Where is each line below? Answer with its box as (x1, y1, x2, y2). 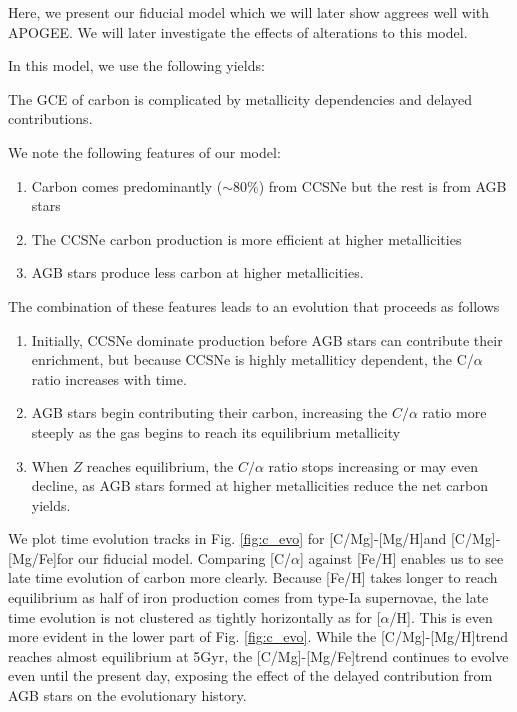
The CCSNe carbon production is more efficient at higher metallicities (31, 228, 462, 249)
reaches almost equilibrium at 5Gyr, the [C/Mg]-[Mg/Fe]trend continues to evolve (8, 645, 509, 666)
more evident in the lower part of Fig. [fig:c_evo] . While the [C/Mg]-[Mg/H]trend (8, 626, 509, 647)
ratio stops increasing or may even (268, 455, 479, 476)
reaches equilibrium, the (86, 455, 234, 476)
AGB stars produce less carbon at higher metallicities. (31, 262, 364, 283)
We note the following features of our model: (8, 141, 281, 162)
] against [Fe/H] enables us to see (300, 547, 504, 568)
